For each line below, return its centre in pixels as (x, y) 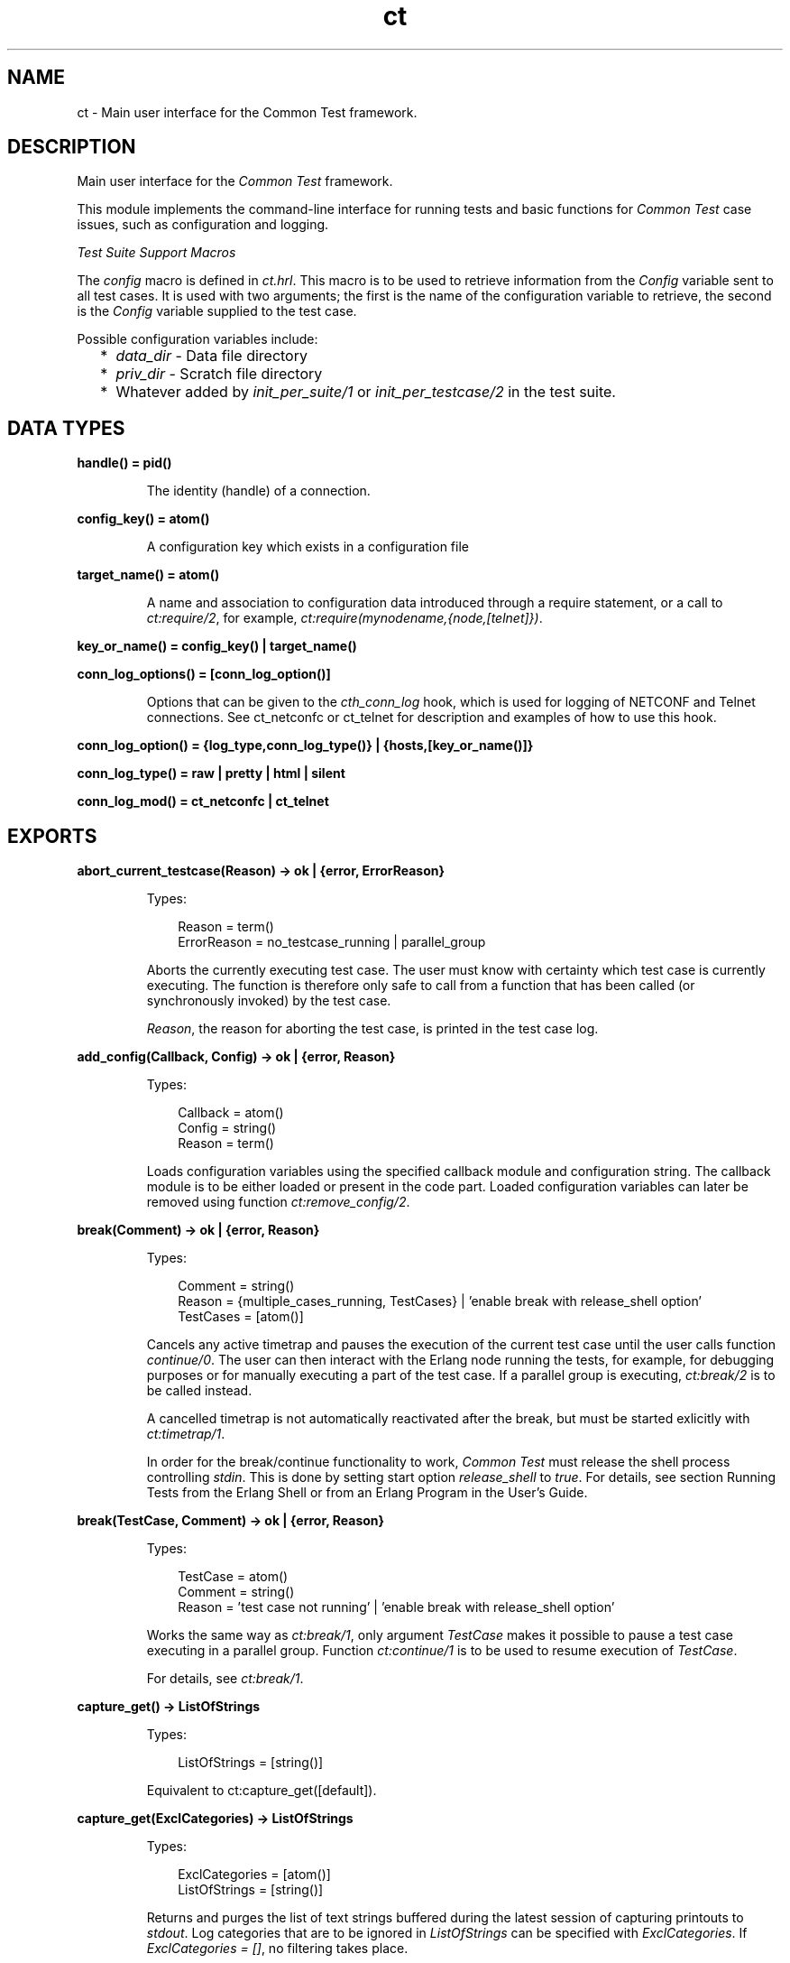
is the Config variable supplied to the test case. (217, 311)
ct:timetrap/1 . (186, 1434)
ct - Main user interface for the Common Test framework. (247, 112)
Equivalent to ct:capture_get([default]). (262, 1791)
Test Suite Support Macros (156, 253)
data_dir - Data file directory (211, 356)
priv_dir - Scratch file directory (219, 374)
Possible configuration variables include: (197, 339)
